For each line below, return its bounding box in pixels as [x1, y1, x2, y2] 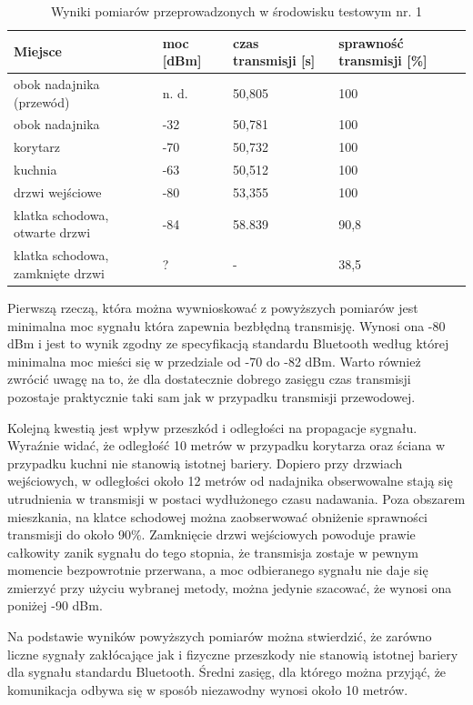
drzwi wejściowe [14, 183, 102, 201]
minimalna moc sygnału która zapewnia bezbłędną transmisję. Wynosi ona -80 [7, 316, 446, 335]
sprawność [338, 33, 404, 52]
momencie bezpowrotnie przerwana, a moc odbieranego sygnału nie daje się [7, 560, 428, 579]
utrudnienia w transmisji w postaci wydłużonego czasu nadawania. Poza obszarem [7, 488, 466, 508]
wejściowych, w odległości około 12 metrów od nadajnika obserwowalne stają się [7, 471, 453, 490]
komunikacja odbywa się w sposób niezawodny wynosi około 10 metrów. [7, 680, 408, 699]
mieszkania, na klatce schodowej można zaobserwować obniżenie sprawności [7, 507, 428, 526]
